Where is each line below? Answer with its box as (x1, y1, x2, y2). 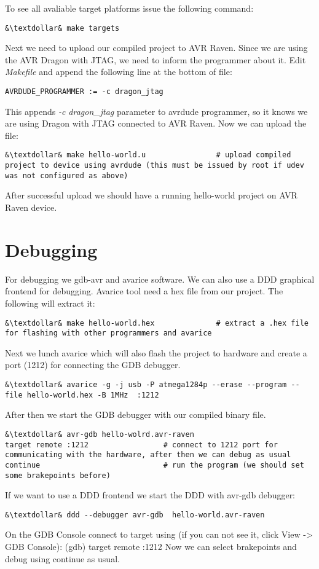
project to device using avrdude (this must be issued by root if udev (5, 161, 304, 170)
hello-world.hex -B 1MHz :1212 (26, 390, 159, 399)
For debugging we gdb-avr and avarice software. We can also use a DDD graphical (5, 272, 315, 285)
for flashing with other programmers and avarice (5, 329, 212, 338)
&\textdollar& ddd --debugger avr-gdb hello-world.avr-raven (5, 510, 265, 519)
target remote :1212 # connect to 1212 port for (5, 440, 278, 449)
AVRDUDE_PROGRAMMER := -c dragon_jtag (5, 87, 163, 96)
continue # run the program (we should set (5, 460, 304, 469)
